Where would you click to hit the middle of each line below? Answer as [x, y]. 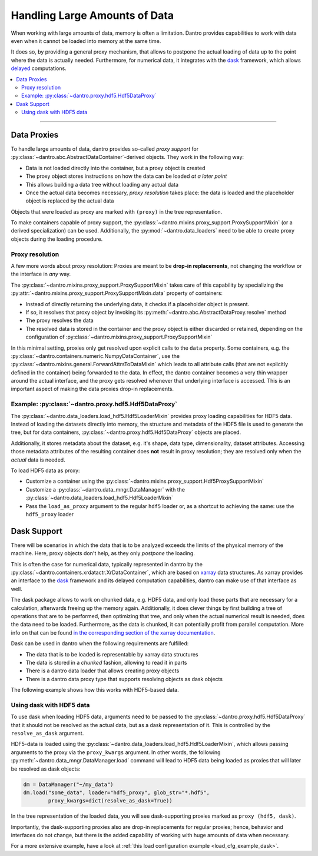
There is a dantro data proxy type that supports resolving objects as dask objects [124, 679]
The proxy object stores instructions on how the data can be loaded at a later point [126, 176]
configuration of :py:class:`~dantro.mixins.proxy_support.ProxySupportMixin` [119, 337]
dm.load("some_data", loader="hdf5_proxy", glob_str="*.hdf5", [117, 792]
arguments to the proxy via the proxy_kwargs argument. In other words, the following [116, 752]
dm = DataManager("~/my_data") [69, 784]
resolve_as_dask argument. [47, 733]
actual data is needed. [38, 460]
